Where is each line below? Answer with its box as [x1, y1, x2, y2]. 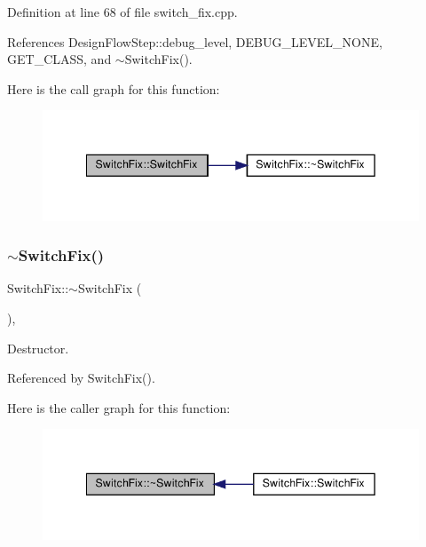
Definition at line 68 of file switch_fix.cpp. [7, 3, 238, 20]
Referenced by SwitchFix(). [7, 369, 155, 387]
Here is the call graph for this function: [7, 79, 220, 98]
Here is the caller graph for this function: [7, 398, 231, 416]
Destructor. [7, 338, 69, 357]
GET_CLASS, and [7, 50, 112, 68]
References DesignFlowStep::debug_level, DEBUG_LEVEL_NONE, [7, 32, 383, 51]
